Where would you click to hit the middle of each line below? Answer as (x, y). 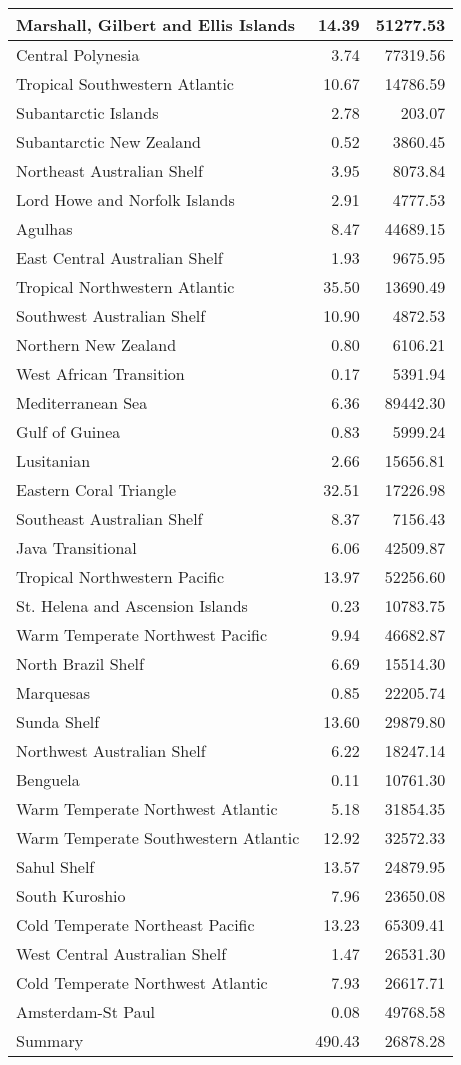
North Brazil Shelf (80, 663)
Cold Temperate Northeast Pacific (135, 924)
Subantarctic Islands (87, 112)
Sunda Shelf (58, 721)
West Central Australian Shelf (121, 953)
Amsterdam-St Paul (86, 1011)
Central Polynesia (78, 54)
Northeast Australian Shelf (109, 170)
